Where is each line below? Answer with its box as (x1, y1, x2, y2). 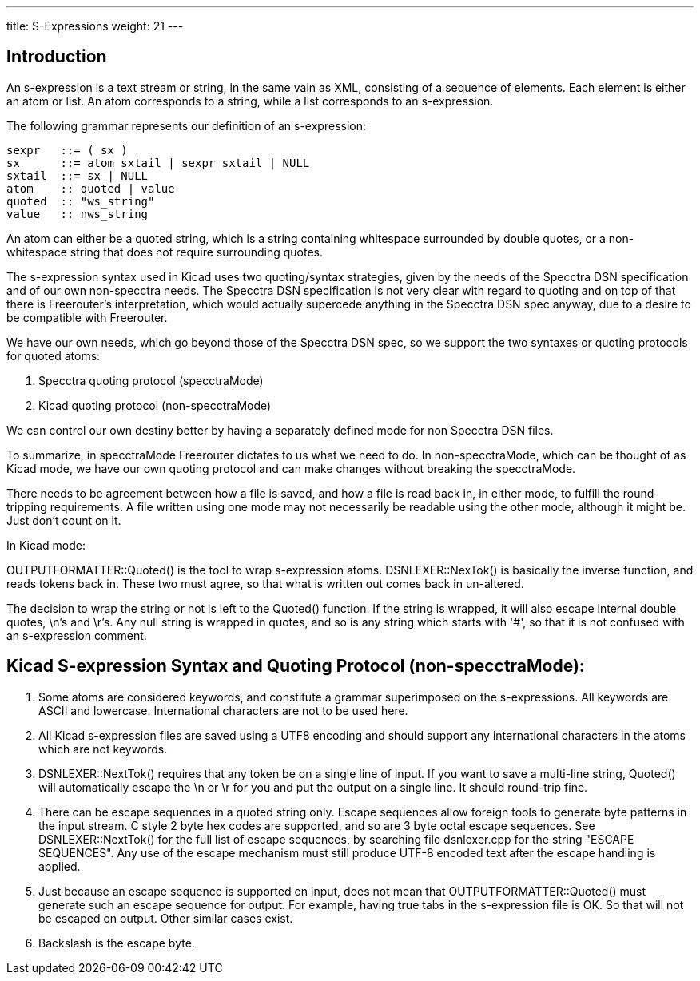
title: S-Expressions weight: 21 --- (6, 19, 184, 33)
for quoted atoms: (6, 348, 101, 363)
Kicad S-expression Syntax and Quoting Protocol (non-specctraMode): (6, 656, 585, 677)
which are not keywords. (38, 741, 168, 756)
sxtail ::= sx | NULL (6, 169, 149, 182)
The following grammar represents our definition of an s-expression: (6, 118, 366, 133)
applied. (38, 859, 81, 873)
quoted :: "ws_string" (6, 194, 155, 208)
